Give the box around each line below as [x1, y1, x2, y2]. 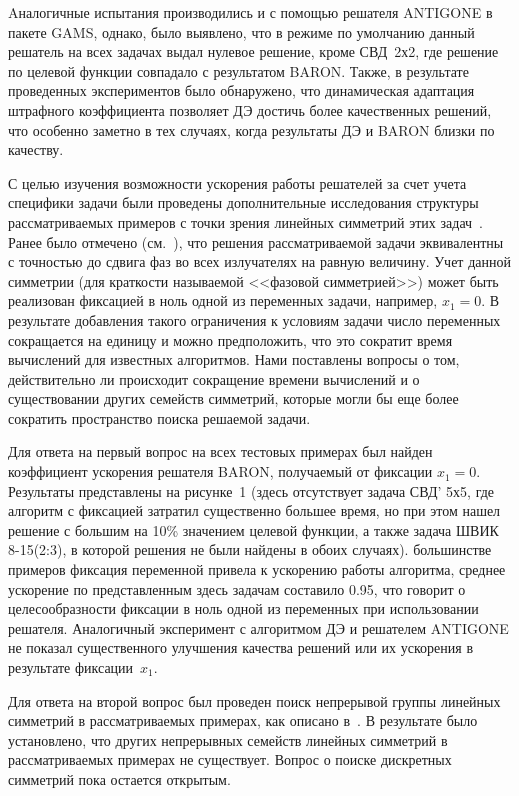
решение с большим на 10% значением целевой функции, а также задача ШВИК [8, 519, 499, 540]
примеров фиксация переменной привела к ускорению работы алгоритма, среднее [8, 559, 506, 580]
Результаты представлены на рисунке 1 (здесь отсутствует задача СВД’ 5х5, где [8, 480, 495, 501]
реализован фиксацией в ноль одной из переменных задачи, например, [8, 290, 438, 311]
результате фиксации [8, 657, 134, 677]
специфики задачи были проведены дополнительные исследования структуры [8, 192, 479, 213]
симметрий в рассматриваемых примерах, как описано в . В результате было [8, 710, 478, 731]
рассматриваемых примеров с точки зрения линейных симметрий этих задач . [8, 211, 483, 232]
